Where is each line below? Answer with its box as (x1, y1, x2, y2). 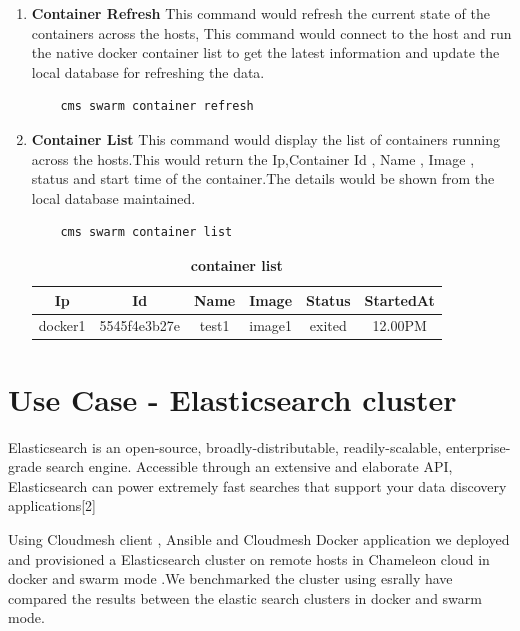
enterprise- (445, 436, 511, 457)
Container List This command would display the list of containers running (31, 128, 500, 149)
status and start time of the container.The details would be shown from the (31, 168, 495, 189)
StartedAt (364, 289, 435, 310)
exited (309, 315, 347, 336)
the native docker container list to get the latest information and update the (31, 42, 500, 63)
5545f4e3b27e (99, 315, 181, 336)
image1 (249, 315, 293, 336)
